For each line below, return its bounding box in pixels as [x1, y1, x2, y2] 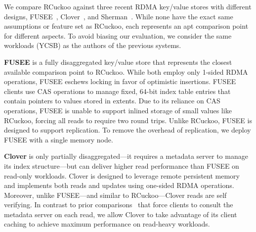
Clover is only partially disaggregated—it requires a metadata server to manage [4, 151, 248, 161]
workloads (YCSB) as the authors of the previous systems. [4, 40, 181, 50]
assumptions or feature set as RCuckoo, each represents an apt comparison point [4, 21, 249, 31]
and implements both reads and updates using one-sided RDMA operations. [4, 180, 234, 190]
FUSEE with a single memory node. [4, 134, 113, 144]
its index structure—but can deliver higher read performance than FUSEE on [4, 160, 239, 171]
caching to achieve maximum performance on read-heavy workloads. [4, 219, 210, 229]
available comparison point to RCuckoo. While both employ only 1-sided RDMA [4, 66, 248, 77]
